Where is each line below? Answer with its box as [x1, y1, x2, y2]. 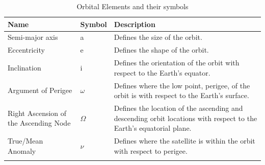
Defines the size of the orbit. [114, 32, 202, 42]
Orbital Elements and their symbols [76, 1, 189, 11]
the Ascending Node [8, 117, 71, 128]
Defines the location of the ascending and [114, 103, 243, 113]
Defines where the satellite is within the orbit [114, 135, 255, 146]
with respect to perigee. [114, 145, 188, 156]
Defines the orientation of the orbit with [114, 57, 240, 68]
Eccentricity [8, 44, 45, 55]
